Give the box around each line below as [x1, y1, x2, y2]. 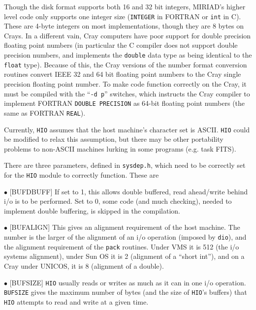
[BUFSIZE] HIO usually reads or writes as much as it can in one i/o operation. [9, 277, 246, 287]
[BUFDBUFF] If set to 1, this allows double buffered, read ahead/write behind [9, 186, 248, 196]
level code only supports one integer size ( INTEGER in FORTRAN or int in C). [4, 11, 241, 21]
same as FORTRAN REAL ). [4, 107, 86, 118]
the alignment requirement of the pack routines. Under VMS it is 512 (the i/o [4, 241, 239, 251]
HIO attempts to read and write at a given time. [4, 296, 149, 307]
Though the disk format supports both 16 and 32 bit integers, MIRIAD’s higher [4, 1, 246, 11]
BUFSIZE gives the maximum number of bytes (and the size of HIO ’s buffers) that [4, 287, 247, 297]
